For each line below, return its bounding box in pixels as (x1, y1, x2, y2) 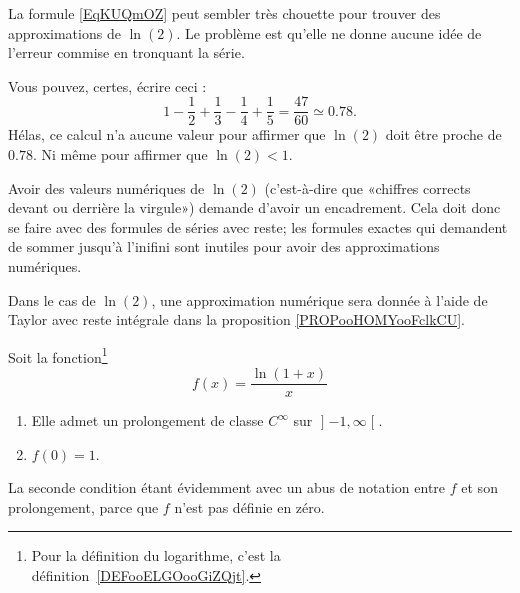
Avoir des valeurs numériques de (8, 177, 205, 198)
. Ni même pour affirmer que (32, 144, 208, 165)
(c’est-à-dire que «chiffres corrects (264, 177, 471, 198)
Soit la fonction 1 (8, 343, 108, 367)
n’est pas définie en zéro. (174, 496, 325, 517)
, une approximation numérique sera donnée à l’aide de (151, 289, 488, 310)
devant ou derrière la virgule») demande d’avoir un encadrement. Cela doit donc (8, 197, 501, 218)
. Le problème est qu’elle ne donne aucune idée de (176, 22, 482, 43)
